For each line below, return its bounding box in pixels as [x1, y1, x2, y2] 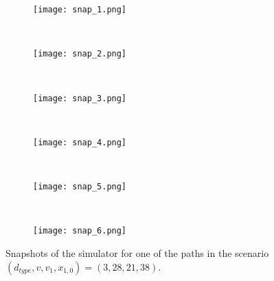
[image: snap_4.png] [33, 137, 127, 147]
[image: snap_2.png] [33, 49, 127, 59]
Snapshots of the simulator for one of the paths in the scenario [5, 245, 269, 260]
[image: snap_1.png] [33, 5, 127, 14]
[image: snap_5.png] [33, 182, 127, 191]
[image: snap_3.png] [33, 93, 127, 103]
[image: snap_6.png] [33, 226, 127, 236]
